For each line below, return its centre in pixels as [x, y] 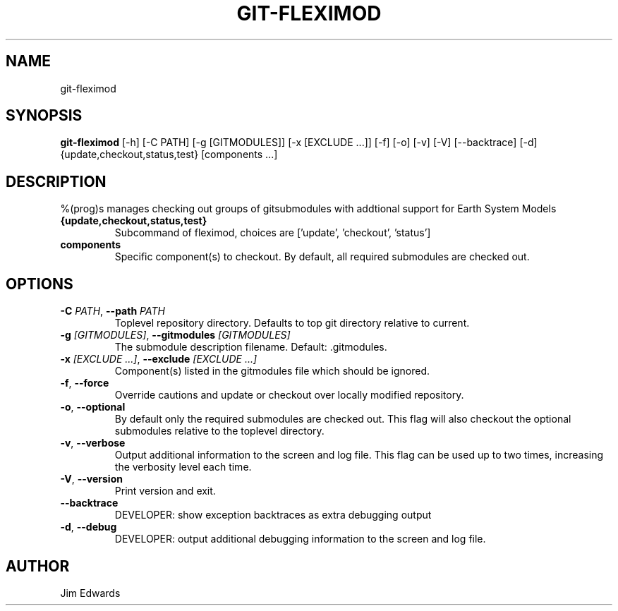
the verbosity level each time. [183, 467]
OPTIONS [40, 284]
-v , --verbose [93, 443]
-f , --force [85, 383]
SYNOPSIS [44, 116]
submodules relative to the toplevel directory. [219, 431]
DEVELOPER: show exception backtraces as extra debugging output [273, 515]
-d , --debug [89, 527]
